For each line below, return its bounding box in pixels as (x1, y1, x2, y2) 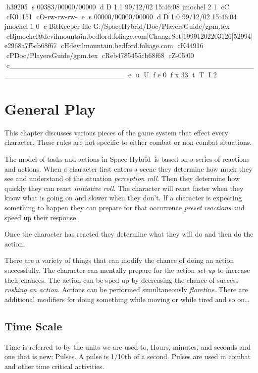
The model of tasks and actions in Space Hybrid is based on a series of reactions (4, 154, 250, 164)
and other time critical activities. (4, 361, 104, 371)
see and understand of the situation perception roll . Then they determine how (4, 173, 240, 184)
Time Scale (4, 318, 62, 333)
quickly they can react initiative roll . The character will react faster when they (4, 183, 244, 193)
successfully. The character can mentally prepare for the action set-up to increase (4, 265, 250, 275)
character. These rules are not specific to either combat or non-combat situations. (4, 137, 252, 147)
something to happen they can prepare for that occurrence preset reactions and (4, 202, 245, 213)
